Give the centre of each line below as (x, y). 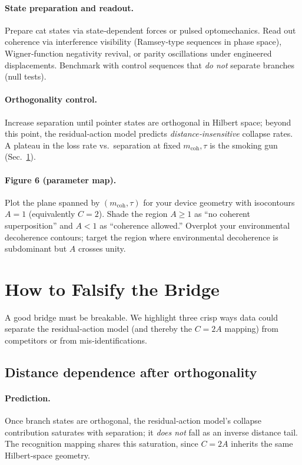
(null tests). (26, 76)
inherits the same (262, 443)
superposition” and (39, 225)
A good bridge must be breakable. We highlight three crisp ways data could (141, 317)
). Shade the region (133, 214)
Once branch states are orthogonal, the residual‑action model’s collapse (133, 421)
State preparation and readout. (69, 7)
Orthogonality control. (51, 99)
